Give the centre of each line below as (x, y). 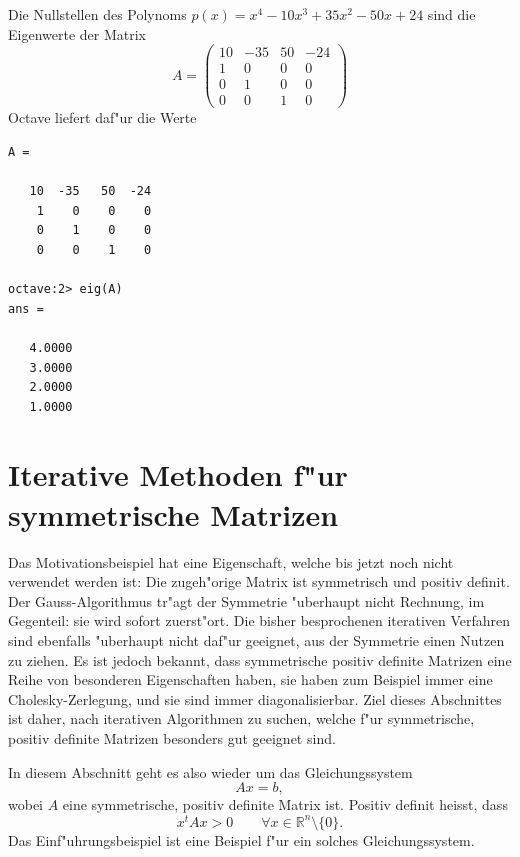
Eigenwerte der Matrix (77, 33)
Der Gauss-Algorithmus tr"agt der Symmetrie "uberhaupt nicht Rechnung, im (246, 600)
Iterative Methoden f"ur (178, 474)
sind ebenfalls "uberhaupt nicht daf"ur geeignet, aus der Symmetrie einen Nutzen (256, 639)
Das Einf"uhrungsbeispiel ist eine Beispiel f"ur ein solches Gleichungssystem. (241, 839)
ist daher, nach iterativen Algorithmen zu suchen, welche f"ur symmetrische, (241, 718)
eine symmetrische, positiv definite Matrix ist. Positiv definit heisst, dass (285, 804)
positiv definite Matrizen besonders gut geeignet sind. (172, 737)
